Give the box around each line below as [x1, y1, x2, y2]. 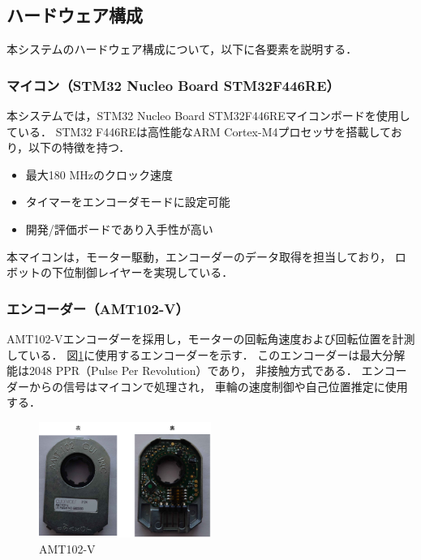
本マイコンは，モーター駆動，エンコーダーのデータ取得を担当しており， [6, 248, 392, 265]
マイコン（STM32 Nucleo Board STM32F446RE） [6, 75, 340, 95]
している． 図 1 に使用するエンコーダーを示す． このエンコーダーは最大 [6, 346, 383, 363]
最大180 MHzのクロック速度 [25, 166, 174, 183]
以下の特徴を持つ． [28, 139, 131, 156]
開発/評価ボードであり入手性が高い [25, 220, 213, 237]
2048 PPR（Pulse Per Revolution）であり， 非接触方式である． [28, 362, 358, 379]
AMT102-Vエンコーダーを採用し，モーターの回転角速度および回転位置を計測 [6, 330, 415, 347]
